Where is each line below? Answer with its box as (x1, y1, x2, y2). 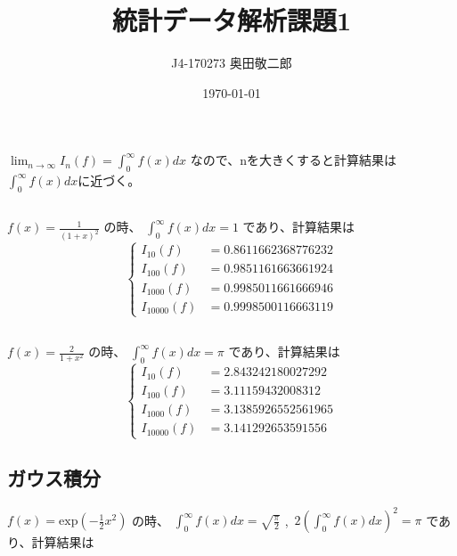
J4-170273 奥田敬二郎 (171, 53, 292, 72)
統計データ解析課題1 (111, 2, 352, 38)
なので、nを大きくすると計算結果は (190, 151, 396, 169)
